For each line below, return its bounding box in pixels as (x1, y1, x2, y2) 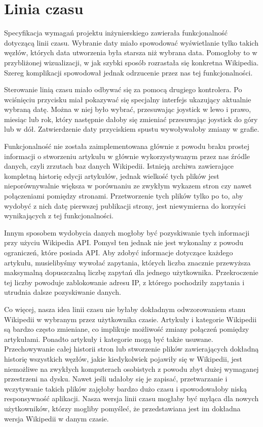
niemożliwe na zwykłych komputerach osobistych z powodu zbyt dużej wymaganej (4, 363, 259, 374)
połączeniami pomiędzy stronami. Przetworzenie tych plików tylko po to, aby (4, 190, 243, 201)
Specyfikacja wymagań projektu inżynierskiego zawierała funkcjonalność (4, 27, 228, 38)
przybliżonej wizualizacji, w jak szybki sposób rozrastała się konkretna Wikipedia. (4, 57, 259, 67)
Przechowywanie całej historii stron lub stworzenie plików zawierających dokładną (4, 343, 259, 354)
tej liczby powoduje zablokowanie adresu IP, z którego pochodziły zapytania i (4, 277, 245, 287)
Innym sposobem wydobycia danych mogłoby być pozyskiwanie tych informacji (4, 227, 250, 238)
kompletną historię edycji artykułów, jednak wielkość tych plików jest (4, 170, 219, 181)
